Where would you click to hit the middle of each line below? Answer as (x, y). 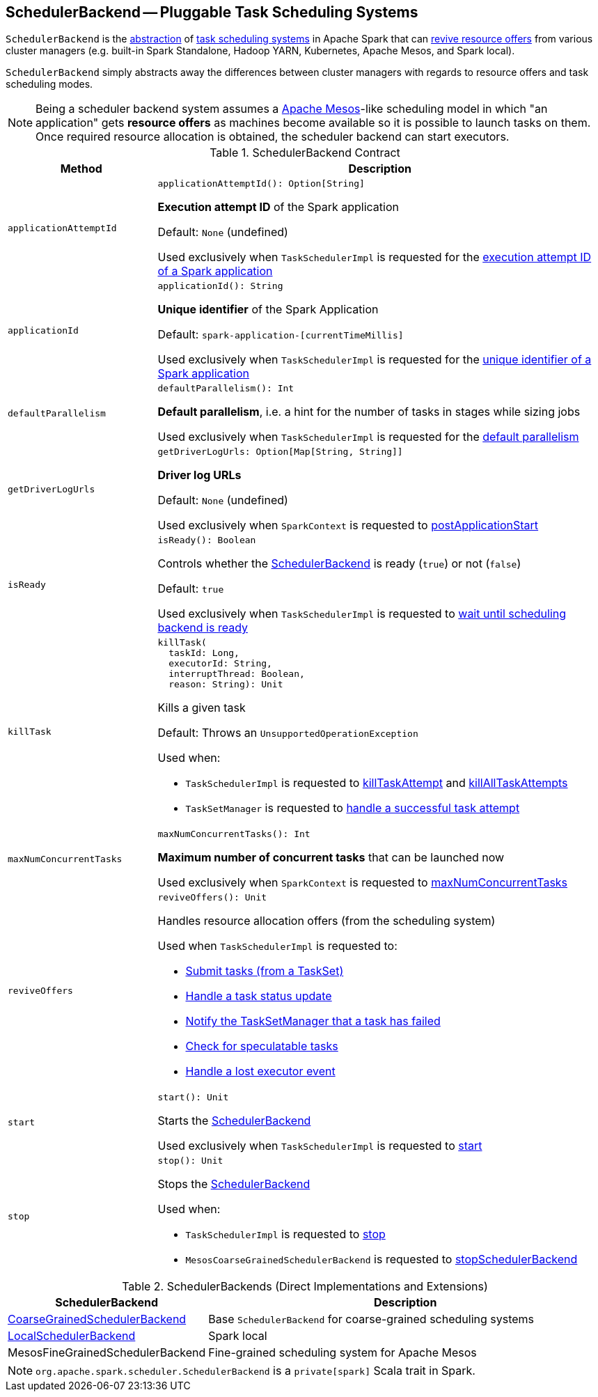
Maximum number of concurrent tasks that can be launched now (331, 858)
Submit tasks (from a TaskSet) (265, 971)
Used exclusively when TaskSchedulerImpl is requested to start (320, 1146)
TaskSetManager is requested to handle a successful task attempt (353, 808)
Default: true (191, 589)
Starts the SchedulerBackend (234, 1121)
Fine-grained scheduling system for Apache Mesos (343, 1353)
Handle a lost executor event (260, 1071)
